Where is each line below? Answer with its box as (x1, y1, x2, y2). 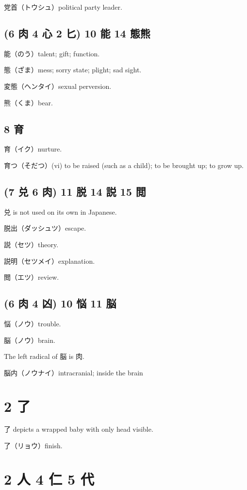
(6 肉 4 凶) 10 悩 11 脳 (4, 296, 116, 311)
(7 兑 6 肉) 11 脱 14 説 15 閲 (4, 184, 146, 199)
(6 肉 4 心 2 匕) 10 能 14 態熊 (4, 25, 150, 40)
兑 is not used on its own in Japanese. (4, 206, 117, 217)
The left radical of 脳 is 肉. (4, 351, 84, 361)
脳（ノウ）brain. (4, 335, 55, 345)
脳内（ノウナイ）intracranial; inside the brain (4, 367, 143, 377)
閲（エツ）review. (4, 272, 59, 282)
